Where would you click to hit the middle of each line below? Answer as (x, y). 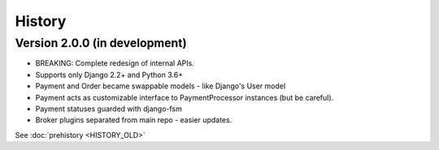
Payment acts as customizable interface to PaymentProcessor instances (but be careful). (185, 97)
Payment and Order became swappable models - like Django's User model (161, 86)
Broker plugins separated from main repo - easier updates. (134, 120)
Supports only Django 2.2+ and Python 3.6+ (109, 75)
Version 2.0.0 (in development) (101, 43)
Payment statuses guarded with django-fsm (109, 109)
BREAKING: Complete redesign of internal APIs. (115, 63)
